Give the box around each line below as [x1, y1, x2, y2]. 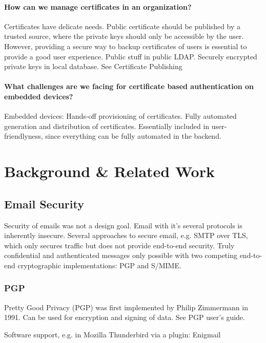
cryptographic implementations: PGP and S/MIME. [17, 260, 181, 270]
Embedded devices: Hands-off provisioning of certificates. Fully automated [4, 111, 237, 121]
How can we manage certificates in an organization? [4, 1, 192, 12]
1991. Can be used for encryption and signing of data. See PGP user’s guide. [4, 312, 245, 323]
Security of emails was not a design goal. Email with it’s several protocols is [4, 220, 242, 230]
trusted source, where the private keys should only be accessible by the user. [4, 31, 244, 41]
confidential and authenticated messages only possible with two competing [4, 250, 237, 261]
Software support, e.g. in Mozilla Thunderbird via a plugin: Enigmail [4, 329, 221, 339]
